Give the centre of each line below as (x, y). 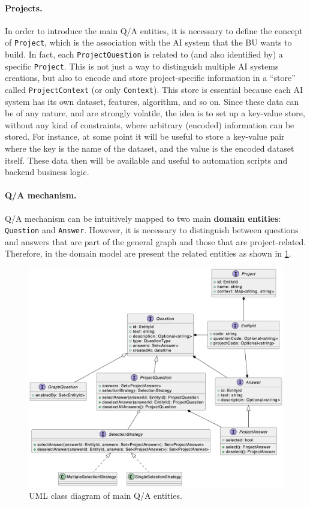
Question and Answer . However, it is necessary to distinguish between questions (152, 230)
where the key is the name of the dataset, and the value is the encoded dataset (150, 148)
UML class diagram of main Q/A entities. (106, 495)
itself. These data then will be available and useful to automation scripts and (146, 160)
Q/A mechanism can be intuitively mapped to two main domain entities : (143, 218)
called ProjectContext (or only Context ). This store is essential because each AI (154, 89)
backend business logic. (47, 172)
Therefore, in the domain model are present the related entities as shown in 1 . (148, 253)
